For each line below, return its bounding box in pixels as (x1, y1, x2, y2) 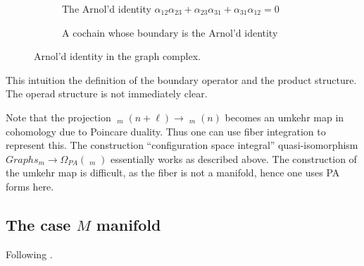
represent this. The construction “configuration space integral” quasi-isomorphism (6, 138, 358, 152)
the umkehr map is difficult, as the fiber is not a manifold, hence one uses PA (6, 165, 340, 180)
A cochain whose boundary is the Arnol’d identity (62, 25, 278, 40)
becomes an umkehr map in (225, 109, 344, 124)
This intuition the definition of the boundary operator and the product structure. (6, 72, 357, 87)
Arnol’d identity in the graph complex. (34, 49, 201, 64)
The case (6, 213, 71, 235)
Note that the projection (6, 109, 111, 124)
